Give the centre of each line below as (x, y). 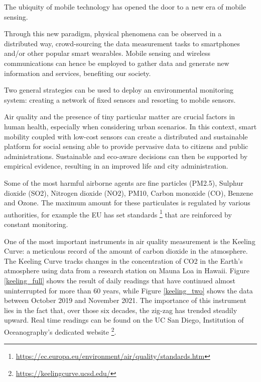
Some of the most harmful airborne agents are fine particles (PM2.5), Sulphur (124, 182)
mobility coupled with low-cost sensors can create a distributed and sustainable (126, 136)
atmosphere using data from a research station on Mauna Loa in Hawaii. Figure (127, 271)
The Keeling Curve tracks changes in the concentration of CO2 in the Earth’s (123, 260)
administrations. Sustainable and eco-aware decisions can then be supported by (126, 156)
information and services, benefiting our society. (78, 73)
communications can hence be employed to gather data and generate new (117, 63)
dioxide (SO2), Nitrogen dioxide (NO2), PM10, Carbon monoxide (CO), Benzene (129, 193)
